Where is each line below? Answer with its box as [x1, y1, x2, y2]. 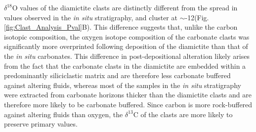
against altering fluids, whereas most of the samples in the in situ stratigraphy [4, 80, 241, 90]
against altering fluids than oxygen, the [4, 109, 123, 119]
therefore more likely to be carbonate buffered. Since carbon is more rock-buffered [4, 99, 253, 109]
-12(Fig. [185, 12, 209, 22]
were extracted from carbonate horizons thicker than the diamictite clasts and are [4, 89, 252, 100]
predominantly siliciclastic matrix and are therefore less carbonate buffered [4, 70, 231, 81]
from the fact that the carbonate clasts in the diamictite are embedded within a [4, 60, 246, 71]
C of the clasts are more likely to [133, 109, 233, 119]
